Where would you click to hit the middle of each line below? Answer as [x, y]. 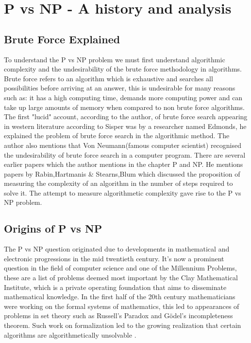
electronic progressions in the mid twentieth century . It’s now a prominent [114, 258]
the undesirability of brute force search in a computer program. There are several [125, 154]
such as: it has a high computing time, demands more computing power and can [123, 97]
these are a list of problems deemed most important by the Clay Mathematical [121, 278]
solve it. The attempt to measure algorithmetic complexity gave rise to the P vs [123, 192]
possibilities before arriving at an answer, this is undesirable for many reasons [120, 88]
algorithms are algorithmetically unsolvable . [70, 334]
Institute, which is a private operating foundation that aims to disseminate [115, 287]
